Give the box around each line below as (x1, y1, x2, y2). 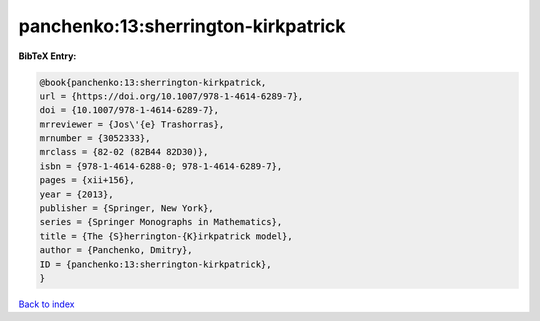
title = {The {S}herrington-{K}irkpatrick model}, (39, 230, 294, 242)
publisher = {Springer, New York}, (39, 203, 214, 214)
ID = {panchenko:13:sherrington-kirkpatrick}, (39, 258, 272, 270)
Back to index (18, 298, 75, 310)
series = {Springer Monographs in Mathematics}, (39, 216, 283, 228)
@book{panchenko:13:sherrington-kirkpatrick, (39, 76, 267, 88)
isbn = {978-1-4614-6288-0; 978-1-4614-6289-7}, (39, 160, 283, 172)
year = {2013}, (39, 188, 114, 200)
